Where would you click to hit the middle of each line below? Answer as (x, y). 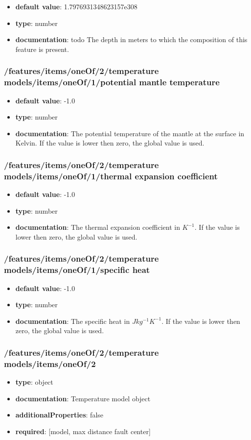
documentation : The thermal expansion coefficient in (98, 227)
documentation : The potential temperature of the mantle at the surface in (130, 133)
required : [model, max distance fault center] (83, 431)
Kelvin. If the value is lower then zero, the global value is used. (110, 143)
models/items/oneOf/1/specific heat (77, 270)
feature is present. (42, 49)
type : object (34, 382)
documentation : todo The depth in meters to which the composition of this (131, 39)
